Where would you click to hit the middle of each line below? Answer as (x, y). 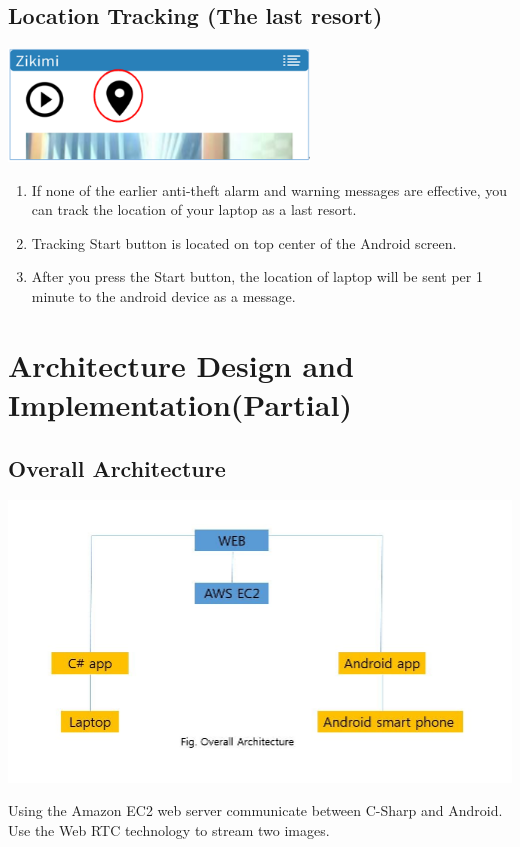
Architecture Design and (181, 364)
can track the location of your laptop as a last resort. (194, 209)
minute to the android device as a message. (163, 296)
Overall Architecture (117, 467)
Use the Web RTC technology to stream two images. (169, 829)
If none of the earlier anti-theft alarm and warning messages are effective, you (269, 189)
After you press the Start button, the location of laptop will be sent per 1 (257, 276)
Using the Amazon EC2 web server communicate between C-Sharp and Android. (255, 810)
